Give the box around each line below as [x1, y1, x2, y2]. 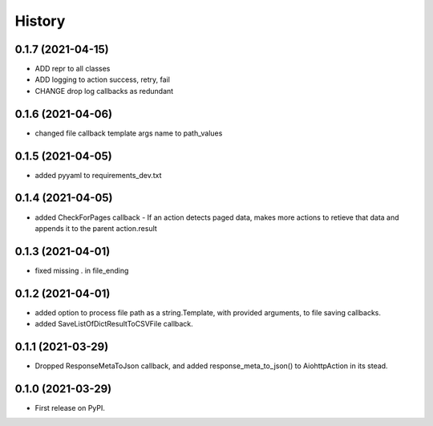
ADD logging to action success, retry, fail [34, 75, 170, 84]
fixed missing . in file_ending [34, 266, 129, 275]
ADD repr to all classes [34, 64, 111, 74]
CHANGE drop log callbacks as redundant [34, 86, 174, 95]
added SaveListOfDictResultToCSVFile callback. [34, 319, 194, 329]
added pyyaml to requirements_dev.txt [34, 170, 162, 180]
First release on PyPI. [34, 403, 106, 412]
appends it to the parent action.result [34, 223, 158, 233]
